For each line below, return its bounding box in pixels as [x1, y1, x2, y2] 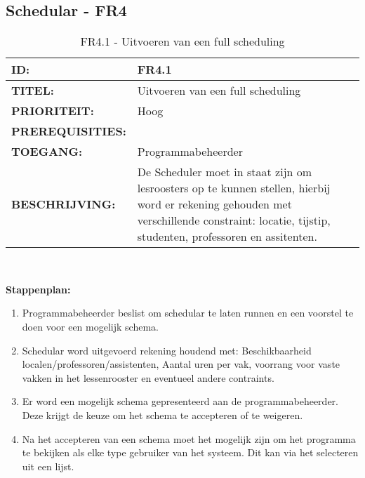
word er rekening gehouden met [137, 196, 292, 213]
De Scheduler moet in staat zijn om [137, 164, 312, 180]
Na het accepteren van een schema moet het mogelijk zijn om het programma [22, 431, 356, 446]
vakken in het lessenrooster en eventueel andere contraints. [22, 370, 274, 385]
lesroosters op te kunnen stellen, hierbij [137, 180, 331, 197]
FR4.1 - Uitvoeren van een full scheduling [80, 33, 285, 50]
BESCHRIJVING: [11, 196, 116, 213]
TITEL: [11, 82, 54, 99]
